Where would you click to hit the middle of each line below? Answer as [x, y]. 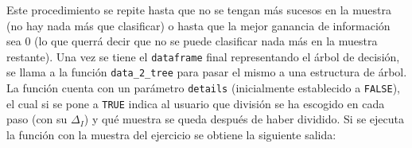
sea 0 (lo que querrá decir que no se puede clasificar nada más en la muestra [192, 41]
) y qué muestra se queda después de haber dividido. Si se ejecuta [244, 119]
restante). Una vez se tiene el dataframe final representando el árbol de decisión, [203, 56]
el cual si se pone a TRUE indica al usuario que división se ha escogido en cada [196, 103]
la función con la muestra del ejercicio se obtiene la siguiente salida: [171, 134]
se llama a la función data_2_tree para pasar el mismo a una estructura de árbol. [207, 72]
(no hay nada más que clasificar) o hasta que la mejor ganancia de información [198, 25]
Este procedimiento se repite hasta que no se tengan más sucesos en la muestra [199, 10]
